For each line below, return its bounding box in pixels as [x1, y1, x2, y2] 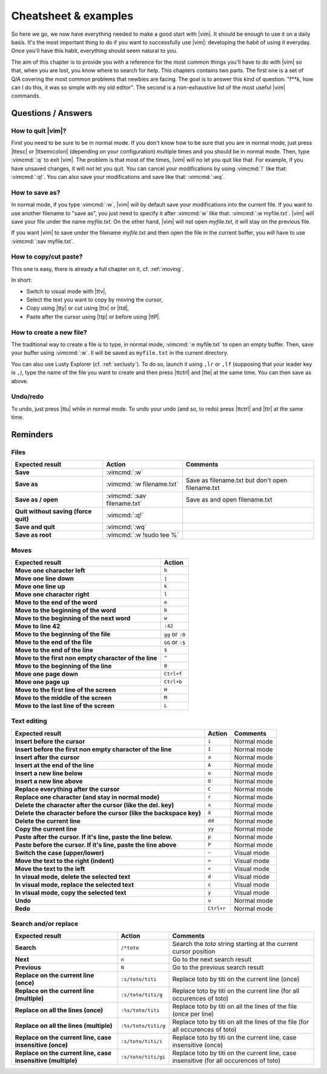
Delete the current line [15, 816, 81, 825]
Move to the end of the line [15, 646, 93, 654]
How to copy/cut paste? [11, 252, 83, 261]
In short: [11, 277, 33, 284]
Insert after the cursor [15, 753, 80, 761]
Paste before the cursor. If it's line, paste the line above [15, 841, 177, 849]
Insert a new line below [15, 769, 83, 777]
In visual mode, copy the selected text [15, 888, 127, 897]
